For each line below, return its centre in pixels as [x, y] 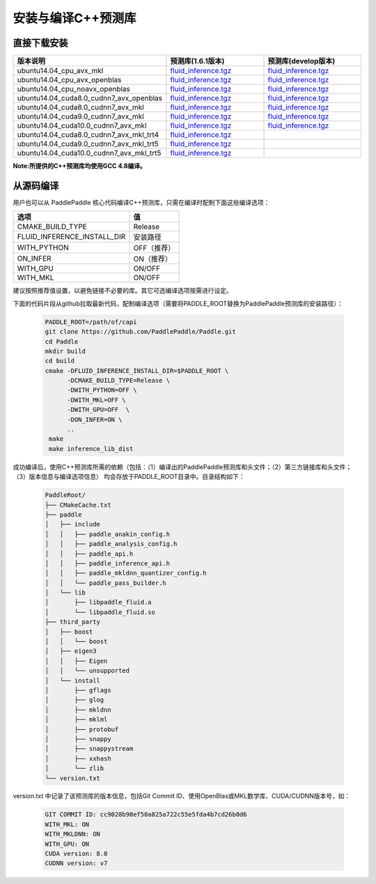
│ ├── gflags [78, 690]
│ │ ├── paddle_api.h [89, 554]
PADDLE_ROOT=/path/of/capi [91, 322]
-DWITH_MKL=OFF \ [97, 400]
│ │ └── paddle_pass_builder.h [105, 583]
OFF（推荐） [154, 248]
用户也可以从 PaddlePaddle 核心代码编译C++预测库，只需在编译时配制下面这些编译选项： [141, 202]
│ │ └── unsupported [87, 671]
